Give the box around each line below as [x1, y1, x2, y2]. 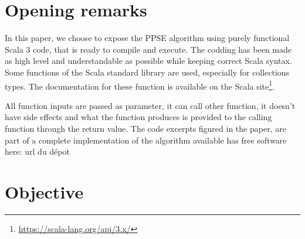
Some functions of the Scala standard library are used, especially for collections [5, 66, 290, 78]
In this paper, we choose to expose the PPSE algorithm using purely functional [5, 32, 290, 44]
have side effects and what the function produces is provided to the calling [5, 111, 272, 123]
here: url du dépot [5, 145, 70, 158]
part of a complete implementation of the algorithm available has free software [5, 134, 287, 146]
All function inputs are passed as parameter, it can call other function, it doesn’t [5, 99, 296, 111]
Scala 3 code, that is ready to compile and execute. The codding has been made [5, 43, 292, 55]
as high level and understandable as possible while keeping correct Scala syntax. [5, 54, 292, 67]
